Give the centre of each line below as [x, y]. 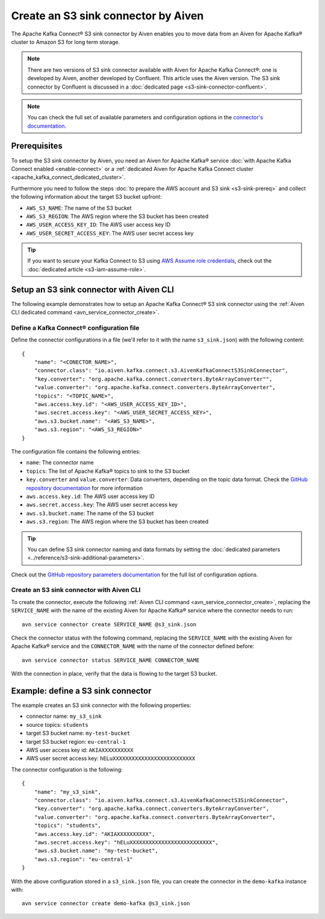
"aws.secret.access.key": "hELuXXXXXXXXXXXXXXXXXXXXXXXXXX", [126, 842]
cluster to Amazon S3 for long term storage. [66, 42]
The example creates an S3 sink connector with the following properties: [101, 705]
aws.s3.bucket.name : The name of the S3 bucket [90, 513]
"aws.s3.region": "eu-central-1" [84, 859]
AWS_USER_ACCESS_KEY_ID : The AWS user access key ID [98, 225]
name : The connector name [60, 463]
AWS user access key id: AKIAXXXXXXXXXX [80, 750]
